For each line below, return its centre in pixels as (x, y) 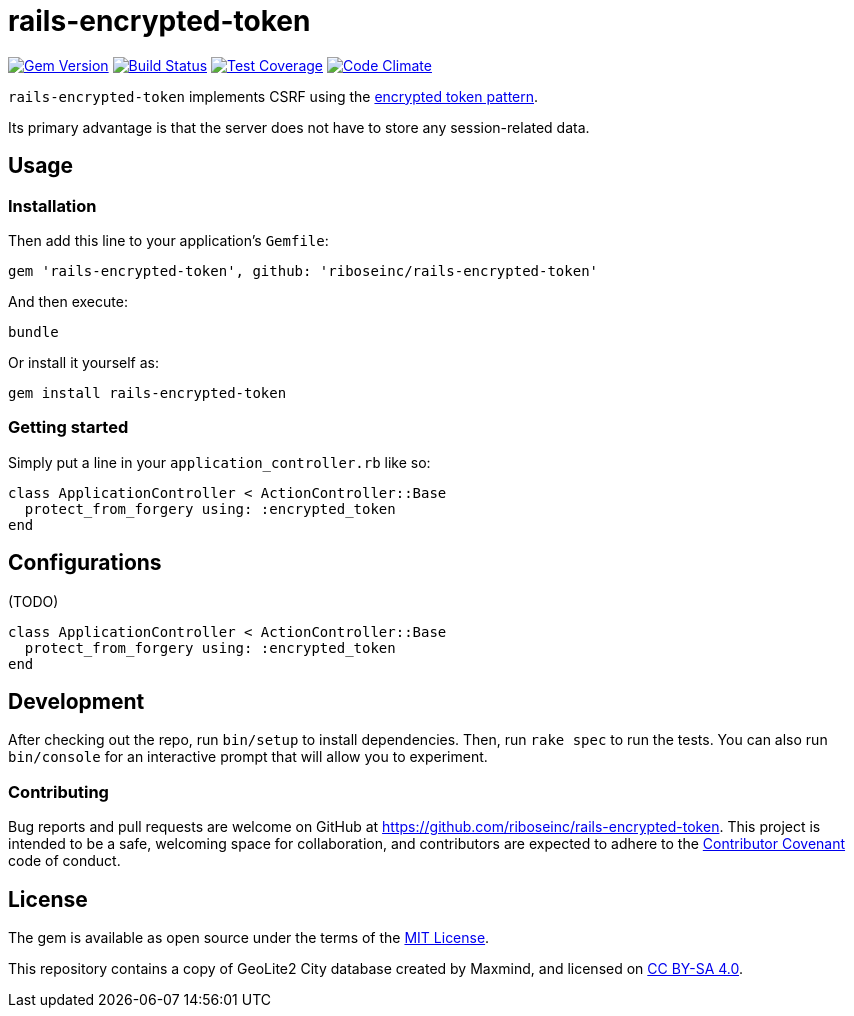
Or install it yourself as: (83, 362)
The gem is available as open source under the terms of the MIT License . (249, 937)
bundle (33, 331)
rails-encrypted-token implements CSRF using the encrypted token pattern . (273, 96)
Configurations (85, 563)
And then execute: (68, 301)
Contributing (58, 791)
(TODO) (33, 601)
